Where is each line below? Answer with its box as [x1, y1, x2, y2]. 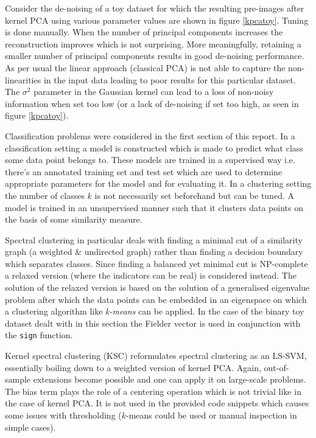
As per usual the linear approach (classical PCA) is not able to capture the [5, 61, 286, 74]
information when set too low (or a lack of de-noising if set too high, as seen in [5, 97, 299, 109]
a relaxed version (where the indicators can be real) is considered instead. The [5, 269, 297, 282]
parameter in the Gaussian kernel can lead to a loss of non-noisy [33, 85, 274, 98]
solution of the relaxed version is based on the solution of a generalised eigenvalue [5, 281, 310, 294]
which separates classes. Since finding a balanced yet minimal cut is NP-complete [5, 257, 308, 269]
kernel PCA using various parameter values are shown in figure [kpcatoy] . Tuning [5, 13, 309, 26]
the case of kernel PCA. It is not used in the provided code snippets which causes [5, 397, 309, 409]
